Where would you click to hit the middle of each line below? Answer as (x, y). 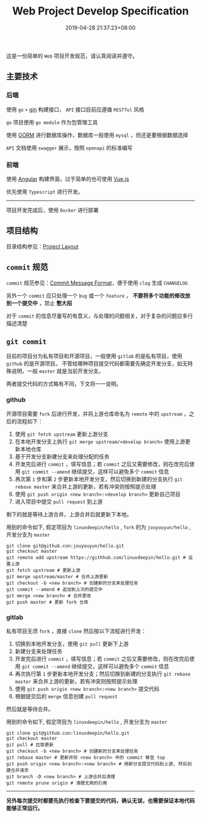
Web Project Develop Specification (100, 11)
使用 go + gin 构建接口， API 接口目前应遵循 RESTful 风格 (75, 109)
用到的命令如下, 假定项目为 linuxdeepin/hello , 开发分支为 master (87, 722)
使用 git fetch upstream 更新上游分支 (62, 434)
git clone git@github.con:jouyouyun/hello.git (65, 546)
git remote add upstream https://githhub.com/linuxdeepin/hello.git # (96, 557)
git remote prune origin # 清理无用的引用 (57, 783)
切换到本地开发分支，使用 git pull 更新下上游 (71, 644)
